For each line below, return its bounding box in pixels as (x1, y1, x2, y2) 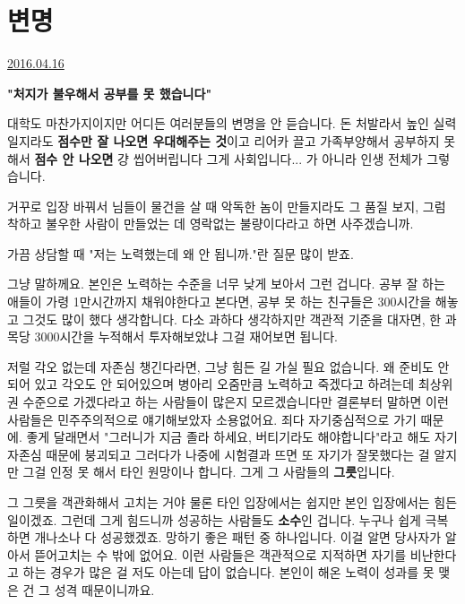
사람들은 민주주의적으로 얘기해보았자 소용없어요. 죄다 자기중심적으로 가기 (7, 410, 417, 428)
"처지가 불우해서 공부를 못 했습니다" (7, 83, 212, 102)
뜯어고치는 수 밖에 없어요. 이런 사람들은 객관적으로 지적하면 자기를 (34, 545, 407, 564)
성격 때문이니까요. (54, 580, 155, 599)
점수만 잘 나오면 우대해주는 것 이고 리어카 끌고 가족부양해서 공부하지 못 (57, 131, 456, 150)
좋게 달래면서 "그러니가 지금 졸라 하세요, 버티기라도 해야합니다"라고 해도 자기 (26, 427, 458, 446)
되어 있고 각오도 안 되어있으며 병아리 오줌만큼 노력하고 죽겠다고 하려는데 (7, 375, 415, 393)
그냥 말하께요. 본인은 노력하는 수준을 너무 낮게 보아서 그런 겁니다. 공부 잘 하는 (7, 274, 445, 293)
